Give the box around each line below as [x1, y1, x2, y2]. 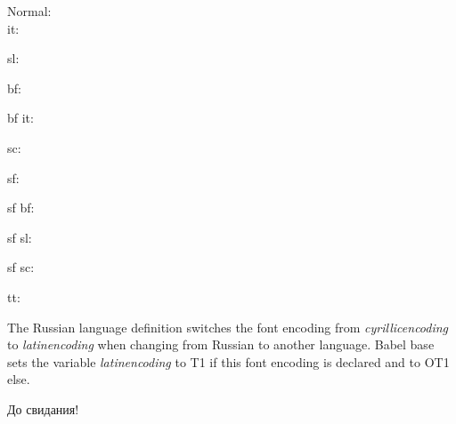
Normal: [7, 2, 52, 20]
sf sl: [7, 228, 32, 246]
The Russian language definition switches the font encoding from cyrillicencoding [7, 317, 449, 336]
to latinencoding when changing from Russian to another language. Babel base [7, 335, 435, 354]
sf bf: [7, 198, 35, 217]
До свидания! [7, 399, 79, 418]
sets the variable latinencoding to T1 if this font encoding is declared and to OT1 [7, 352, 450, 371]
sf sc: [7, 258, 35, 276]
